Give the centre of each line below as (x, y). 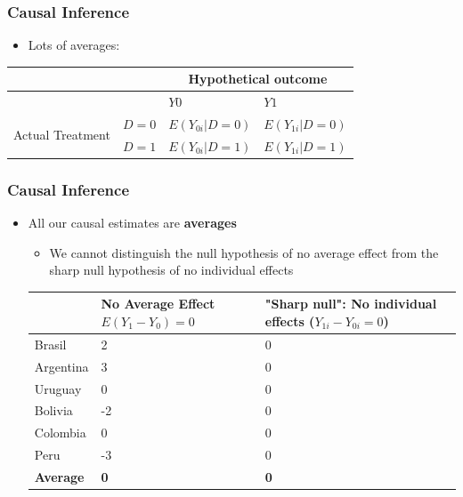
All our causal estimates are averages (132, 223)
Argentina (61, 366)
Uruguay (58, 388)
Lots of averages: (74, 45)
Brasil (50, 344)
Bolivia (53, 410)
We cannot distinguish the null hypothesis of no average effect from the (244, 252)
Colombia (60, 433)
